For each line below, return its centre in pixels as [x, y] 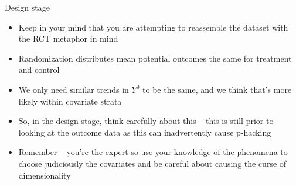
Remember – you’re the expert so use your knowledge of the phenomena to [153, 152]
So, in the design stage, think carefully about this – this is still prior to [146, 121]
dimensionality [45, 175]
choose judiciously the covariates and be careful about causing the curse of [152, 163]
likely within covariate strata [70, 101]
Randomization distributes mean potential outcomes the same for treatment [155, 58]
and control [39, 70]
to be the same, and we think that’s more [217, 89]
